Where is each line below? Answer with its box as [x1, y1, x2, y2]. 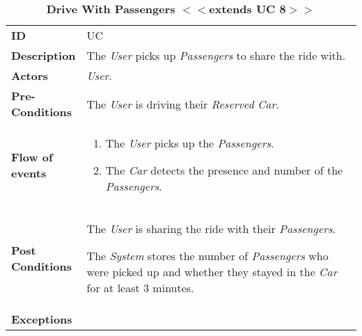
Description [11, 47, 76, 63]
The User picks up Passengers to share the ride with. [86, 47, 346, 63]
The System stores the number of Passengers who [86, 248, 329, 264]
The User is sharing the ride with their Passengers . [86, 221, 336, 237]
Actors [11, 67, 48, 83]
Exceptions [11, 311, 72, 327]
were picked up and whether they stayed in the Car [86, 264, 338, 280]
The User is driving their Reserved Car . [86, 95, 279, 112]
